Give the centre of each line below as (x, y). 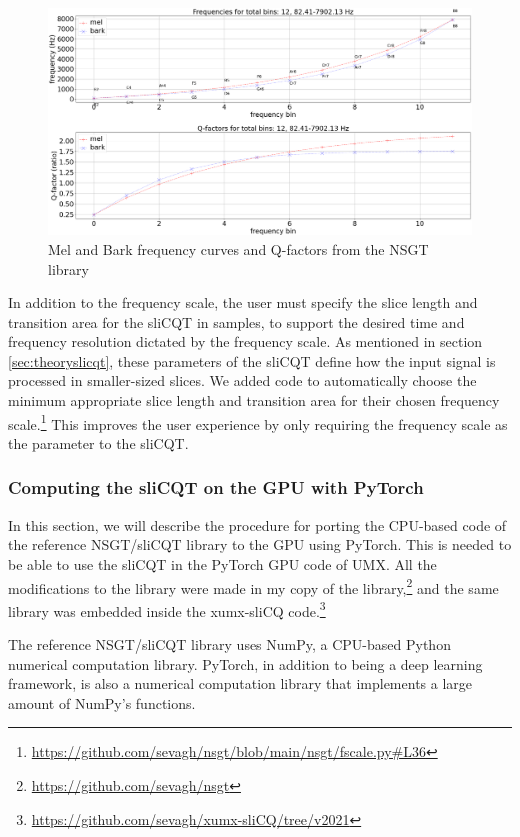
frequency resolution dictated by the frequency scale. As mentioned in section (245, 341)
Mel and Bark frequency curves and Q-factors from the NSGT (238, 248)
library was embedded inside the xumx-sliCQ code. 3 (167, 609)
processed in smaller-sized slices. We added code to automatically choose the (242, 380)
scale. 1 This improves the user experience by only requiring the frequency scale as (258, 422)
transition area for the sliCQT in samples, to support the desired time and (236, 321)
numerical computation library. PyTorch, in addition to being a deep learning (245, 663)
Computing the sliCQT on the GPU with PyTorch (216, 487)
